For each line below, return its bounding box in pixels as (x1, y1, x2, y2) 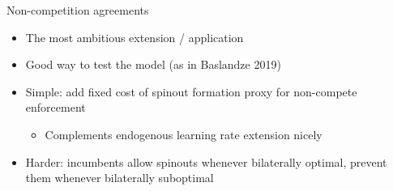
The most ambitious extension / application (25, 28, 244, 45)
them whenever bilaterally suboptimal (25, 169, 214, 186)
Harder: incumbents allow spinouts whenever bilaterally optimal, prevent (25, 153, 387, 170)
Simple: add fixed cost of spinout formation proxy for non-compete (25, 83, 357, 100)
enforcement (25, 99, 86, 116)
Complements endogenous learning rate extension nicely (45, 125, 323, 142)
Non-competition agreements (6, 2, 149, 18)
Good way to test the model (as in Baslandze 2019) (25, 56, 281, 73)
